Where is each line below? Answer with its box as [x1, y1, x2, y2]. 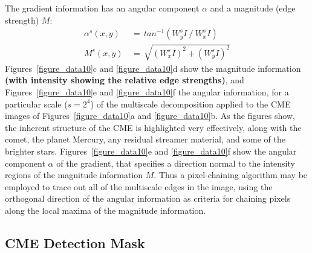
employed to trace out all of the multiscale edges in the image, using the [5, 180, 273, 193]
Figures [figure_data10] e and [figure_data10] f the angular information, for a [5, 85, 289, 98]
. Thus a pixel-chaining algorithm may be [154, 168, 308, 181]
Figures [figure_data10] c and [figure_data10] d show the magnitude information [5, 62, 301, 74]
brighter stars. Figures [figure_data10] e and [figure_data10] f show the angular [5, 144, 297, 157]
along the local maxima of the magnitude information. [5, 203, 206, 216]
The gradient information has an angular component [5, 2, 200, 14]
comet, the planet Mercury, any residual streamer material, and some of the [5, 133, 286, 146]
